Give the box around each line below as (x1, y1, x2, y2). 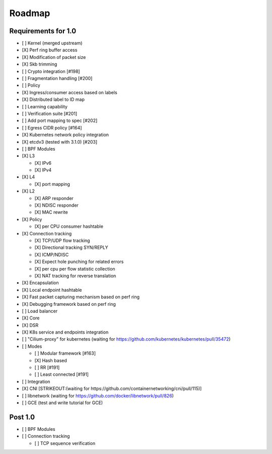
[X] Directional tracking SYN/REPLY (34, 244, 108, 250)
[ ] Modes (22, 343, 42, 349)
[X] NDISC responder (34, 202, 79, 209)
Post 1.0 (9, 413, 35, 421)
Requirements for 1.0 (9, 27, 77, 35)
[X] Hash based (34, 357, 67, 363)
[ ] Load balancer (22, 308, 58, 314)
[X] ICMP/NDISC (34, 251, 69, 257)
